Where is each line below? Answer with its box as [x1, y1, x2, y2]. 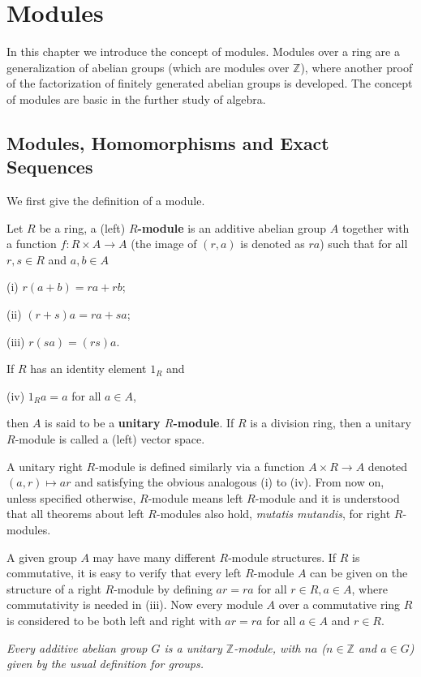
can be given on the [310, 564, 408, 581]
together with [342, 219, 410, 236]
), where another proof [300, 58, 413, 75]
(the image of [131, 235, 197, 252]
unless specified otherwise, [6, 489, 136, 506]
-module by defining [114, 580, 213, 597]
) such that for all [320, 235, 408, 252]
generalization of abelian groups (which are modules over [6, 58, 290, 75]
